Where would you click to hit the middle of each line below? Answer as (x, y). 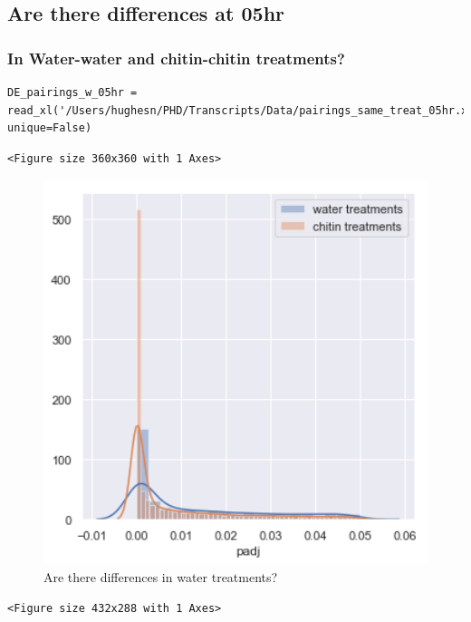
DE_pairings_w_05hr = (72, 92)
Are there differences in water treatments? (161, 576)
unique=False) (50, 128)
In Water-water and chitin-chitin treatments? (176, 58)
